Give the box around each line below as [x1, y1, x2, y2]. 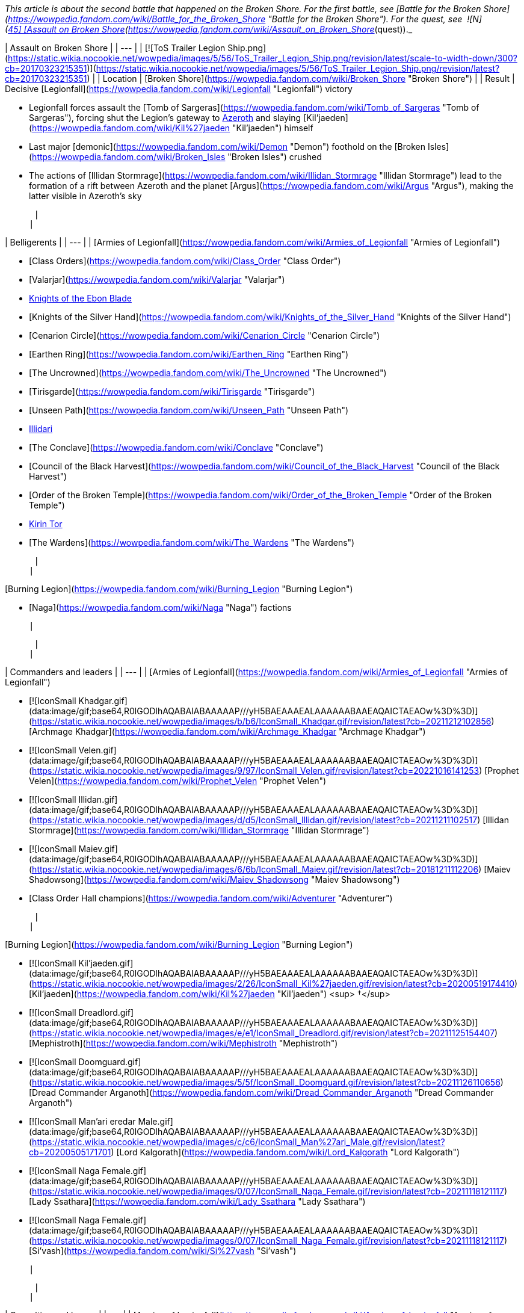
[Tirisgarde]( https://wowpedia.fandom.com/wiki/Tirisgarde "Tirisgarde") [29, 386, 315, 397]
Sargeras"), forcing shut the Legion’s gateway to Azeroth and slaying [29, 113, 301, 123]
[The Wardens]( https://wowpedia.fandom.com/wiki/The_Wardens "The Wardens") [29, 537, 355, 548]
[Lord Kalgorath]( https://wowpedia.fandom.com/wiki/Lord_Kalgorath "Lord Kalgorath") [116, 1147, 460, 1157]
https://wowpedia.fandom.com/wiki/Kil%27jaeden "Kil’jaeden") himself [32, 123, 313, 133]
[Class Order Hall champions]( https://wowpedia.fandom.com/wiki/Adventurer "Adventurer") [29, 893, 393, 903]
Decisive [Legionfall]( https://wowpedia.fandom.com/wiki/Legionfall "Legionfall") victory [5, 84, 353, 94]
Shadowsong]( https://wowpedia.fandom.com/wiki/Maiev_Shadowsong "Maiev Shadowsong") [29, 874, 400, 885]
